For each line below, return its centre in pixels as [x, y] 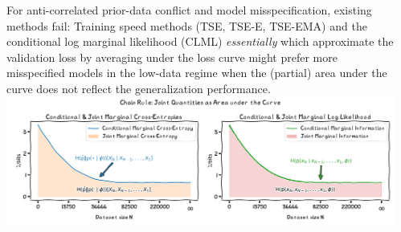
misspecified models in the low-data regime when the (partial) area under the [197, 73]
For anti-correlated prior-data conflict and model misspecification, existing [189, 10]
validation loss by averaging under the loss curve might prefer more [172, 57]
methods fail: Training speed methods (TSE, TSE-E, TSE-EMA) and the [187, 25]
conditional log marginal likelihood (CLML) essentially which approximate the [200, 41]
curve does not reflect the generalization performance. [139, 88]
